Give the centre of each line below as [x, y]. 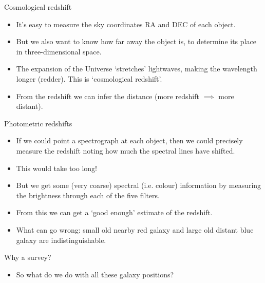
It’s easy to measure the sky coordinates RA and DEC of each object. [126, 24]
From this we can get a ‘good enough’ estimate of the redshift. [114, 212]
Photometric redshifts [38, 123]
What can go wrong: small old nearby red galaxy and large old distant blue [135, 229]
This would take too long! [56, 168]
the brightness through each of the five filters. [88, 195]
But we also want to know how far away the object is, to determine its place [136, 41]
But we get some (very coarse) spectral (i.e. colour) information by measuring [139, 185]
